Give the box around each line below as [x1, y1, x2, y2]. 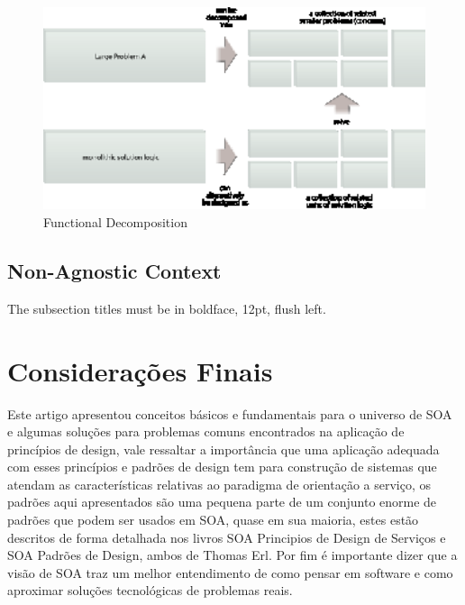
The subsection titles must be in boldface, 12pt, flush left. [7, 298, 326, 317]
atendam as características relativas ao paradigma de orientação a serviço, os [7, 474, 432, 493]
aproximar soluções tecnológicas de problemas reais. [7, 581, 293, 600]
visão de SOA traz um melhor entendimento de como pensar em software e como [7, 563, 453, 582]
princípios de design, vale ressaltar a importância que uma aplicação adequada [7, 439, 440, 458]
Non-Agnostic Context [7, 256, 222, 284]
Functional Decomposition [43, 212, 187, 231]
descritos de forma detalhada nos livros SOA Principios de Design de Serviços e [7, 527, 446, 546]
